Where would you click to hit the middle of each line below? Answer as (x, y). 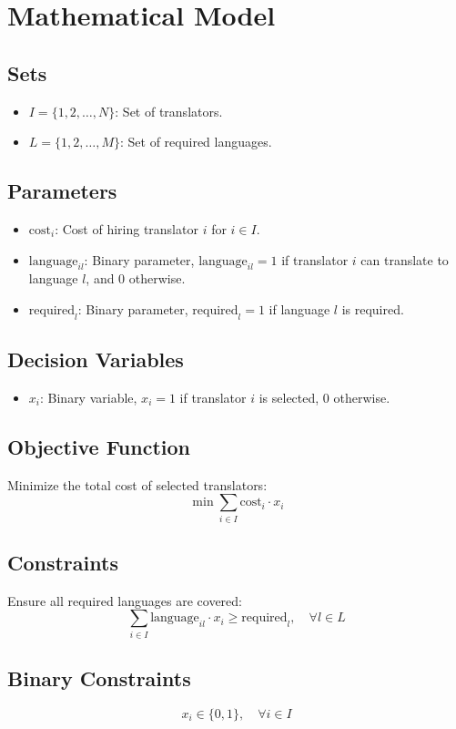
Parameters (62, 191)
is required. (373, 308)
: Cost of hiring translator (127, 228)
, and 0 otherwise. (136, 278)
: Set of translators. (169, 111)
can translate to (405, 259)
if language (299, 308)
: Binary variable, (88, 397)
